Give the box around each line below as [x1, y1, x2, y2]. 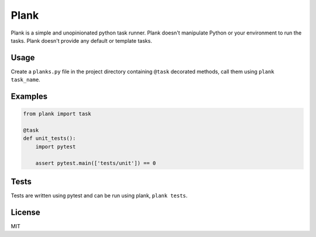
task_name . [11, 76, 40, 83]
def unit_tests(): [23, 135, 76, 142]
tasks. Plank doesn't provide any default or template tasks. [11, 37, 152, 44]
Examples [11, 91, 48, 102]
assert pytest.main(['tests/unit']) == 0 [35, 160, 156, 166]
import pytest [35, 143, 76, 150]
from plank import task [23, 111, 92, 117]
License [11, 207, 40, 217]
